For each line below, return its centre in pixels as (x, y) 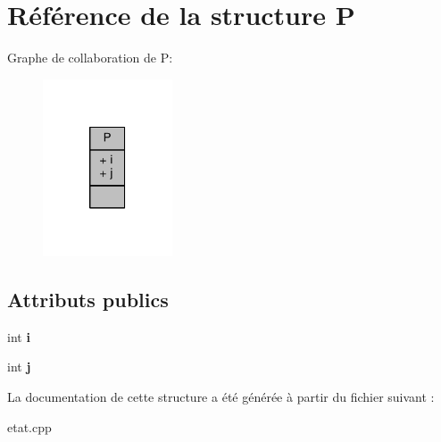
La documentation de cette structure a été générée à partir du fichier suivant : (221, 396)
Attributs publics (88, 299)
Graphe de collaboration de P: (90, 58)
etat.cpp (29, 426)
